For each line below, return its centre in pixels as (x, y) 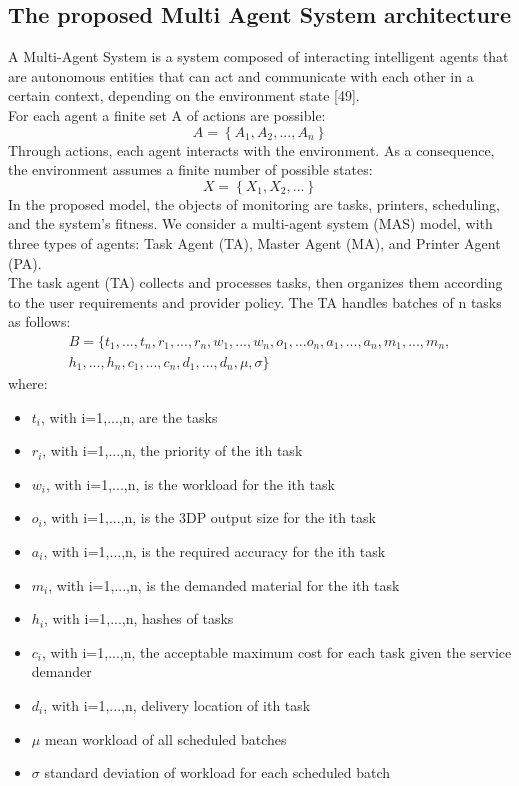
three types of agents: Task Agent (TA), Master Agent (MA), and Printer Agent (254, 242)
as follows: (39, 321)
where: (28, 382)
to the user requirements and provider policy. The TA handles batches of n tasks (255, 301)
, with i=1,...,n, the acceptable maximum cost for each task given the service (277, 651)
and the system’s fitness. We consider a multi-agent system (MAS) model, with (250, 223)
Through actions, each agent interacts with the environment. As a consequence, (251, 149)
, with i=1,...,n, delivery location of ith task (177, 704)
